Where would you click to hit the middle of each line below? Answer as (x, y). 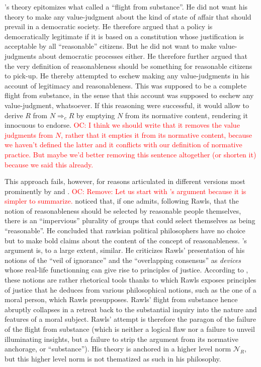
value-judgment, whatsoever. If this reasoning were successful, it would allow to (127, 105)
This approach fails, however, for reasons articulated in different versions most (125, 181)
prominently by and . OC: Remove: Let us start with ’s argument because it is (125, 191)
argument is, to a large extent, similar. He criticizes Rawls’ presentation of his (125, 250)
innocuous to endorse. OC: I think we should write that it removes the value (122, 125)
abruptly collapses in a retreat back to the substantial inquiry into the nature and (131, 309)
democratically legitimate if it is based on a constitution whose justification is (124, 36)
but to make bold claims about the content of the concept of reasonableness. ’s (126, 240)
